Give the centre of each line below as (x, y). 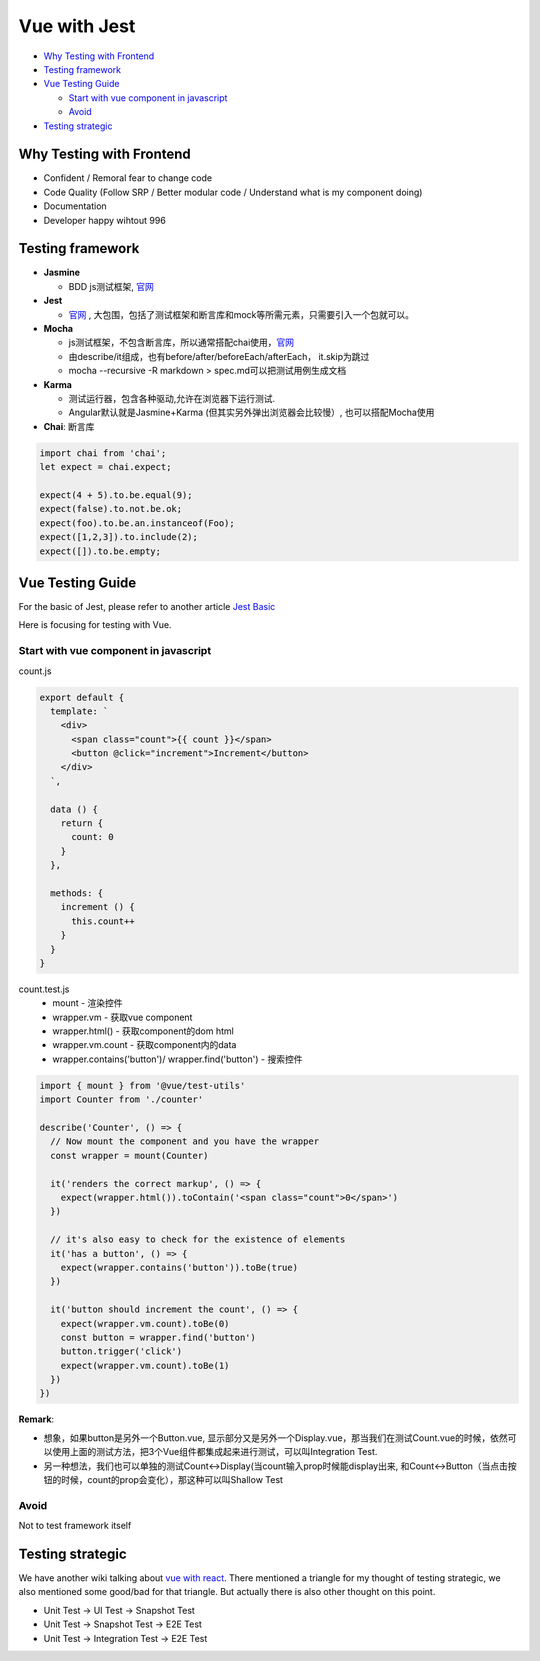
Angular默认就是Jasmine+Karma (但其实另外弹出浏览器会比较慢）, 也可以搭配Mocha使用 (251, 412)
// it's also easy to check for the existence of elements (198, 1239)
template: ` (79, 711)
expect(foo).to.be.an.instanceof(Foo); (137, 523)
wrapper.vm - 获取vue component (122, 1017)
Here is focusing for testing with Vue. (95, 625)
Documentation (75, 206)
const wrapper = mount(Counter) (129, 1155)
